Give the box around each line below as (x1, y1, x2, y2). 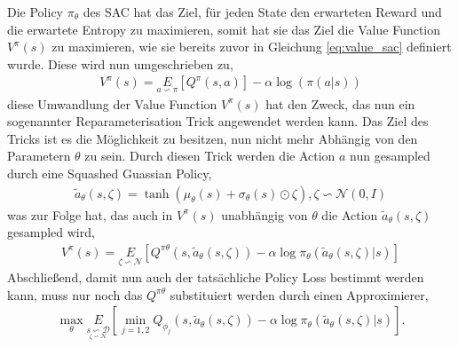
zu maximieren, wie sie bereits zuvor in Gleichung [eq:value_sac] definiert (51, 37, 452, 56)
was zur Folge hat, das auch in (7, 205, 173, 224)
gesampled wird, (7, 223, 95, 241)
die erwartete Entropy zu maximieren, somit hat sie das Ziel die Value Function (7, 20, 441, 38)
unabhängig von (221, 205, 308, 224)
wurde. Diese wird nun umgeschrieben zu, (7, 54, 233, 73)
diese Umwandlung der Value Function (7, 94, 217, 113)
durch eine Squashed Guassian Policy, (7, 164, 212, 182)
